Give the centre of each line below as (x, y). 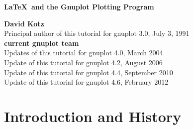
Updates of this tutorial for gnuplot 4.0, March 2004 (84, 53)
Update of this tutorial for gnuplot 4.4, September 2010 (89, 72)
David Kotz (24, 23)
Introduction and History (93, 116)
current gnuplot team (42, 43)
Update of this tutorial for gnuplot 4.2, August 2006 (83, 62)
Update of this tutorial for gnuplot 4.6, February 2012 (86, 82)
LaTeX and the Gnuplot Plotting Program (79, 6)
